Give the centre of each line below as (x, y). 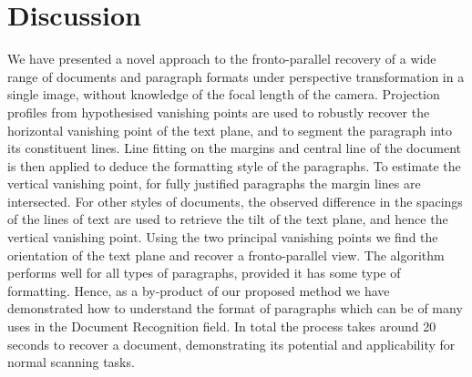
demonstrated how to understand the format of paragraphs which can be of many (235, 308)
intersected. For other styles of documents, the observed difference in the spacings (235, 201)
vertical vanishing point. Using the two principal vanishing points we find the (223, 237)
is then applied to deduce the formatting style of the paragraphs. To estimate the (234, 165)
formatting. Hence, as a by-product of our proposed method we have (199, 290)
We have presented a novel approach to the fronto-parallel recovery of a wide (222, 59)
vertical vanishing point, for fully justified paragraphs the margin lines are (214, 183)
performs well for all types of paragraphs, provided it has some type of (204, 273)
